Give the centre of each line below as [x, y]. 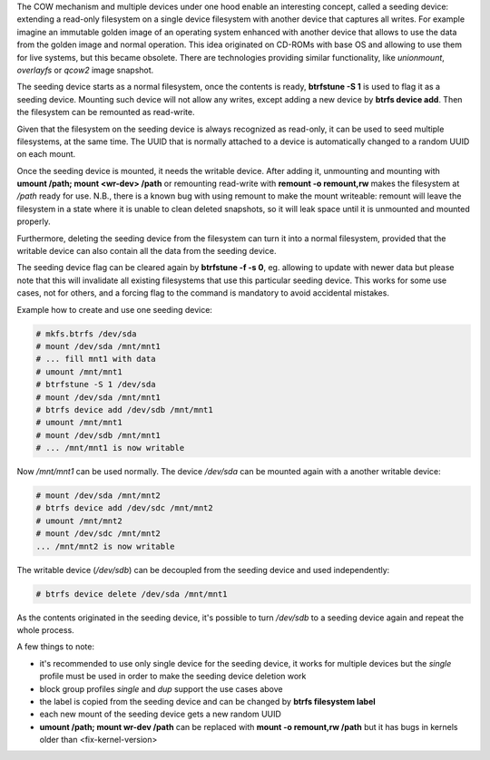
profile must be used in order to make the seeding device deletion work [173, 677]
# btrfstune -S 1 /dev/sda [96, 385]
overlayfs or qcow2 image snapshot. [85, 70]
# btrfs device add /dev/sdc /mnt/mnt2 [124, 508]
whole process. [45, 629]
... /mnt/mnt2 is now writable [106, 546]
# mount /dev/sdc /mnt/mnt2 [98, 534]
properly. [34, 221]
